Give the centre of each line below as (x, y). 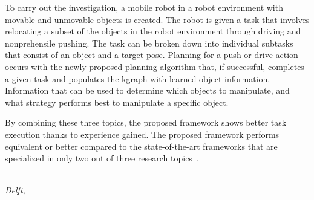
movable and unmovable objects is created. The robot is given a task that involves (157, 19)
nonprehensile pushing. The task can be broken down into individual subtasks (149, 43)
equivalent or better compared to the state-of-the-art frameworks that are (141, 146)
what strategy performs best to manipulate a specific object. (117, 102)
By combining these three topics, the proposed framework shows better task (146, 122)
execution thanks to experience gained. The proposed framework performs (142, 134)
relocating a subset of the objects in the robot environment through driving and (153, 31)
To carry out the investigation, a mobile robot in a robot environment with (144, 7)
